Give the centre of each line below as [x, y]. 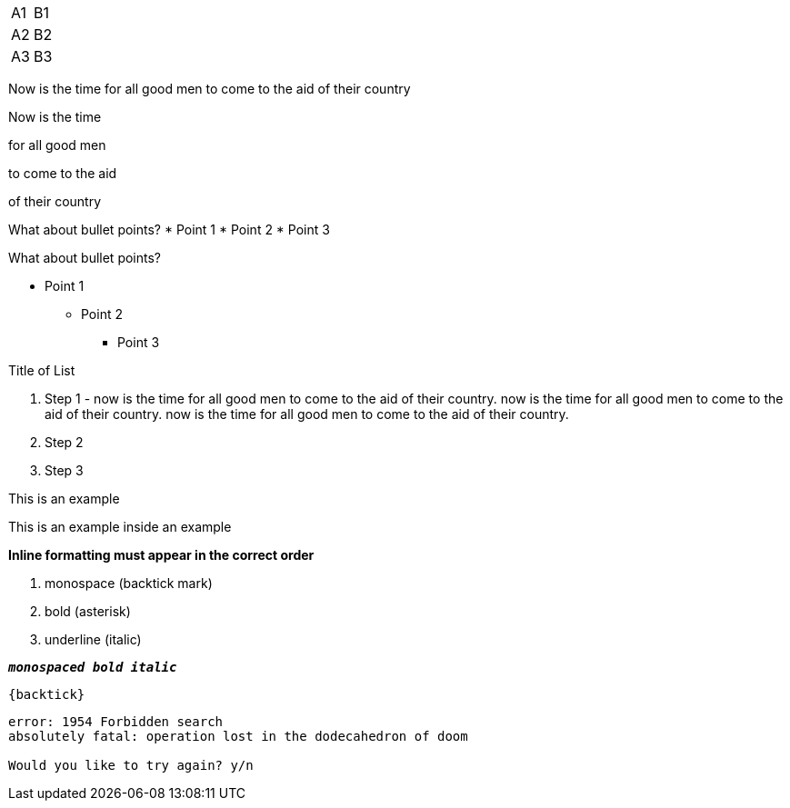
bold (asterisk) [88, 611]
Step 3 [64, 470]
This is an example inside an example [120, 527]
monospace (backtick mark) [129, 583]
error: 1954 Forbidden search [116, 722]
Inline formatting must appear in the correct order [161, 555]
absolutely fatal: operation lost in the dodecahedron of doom [238, 736]
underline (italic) [93, 639]
